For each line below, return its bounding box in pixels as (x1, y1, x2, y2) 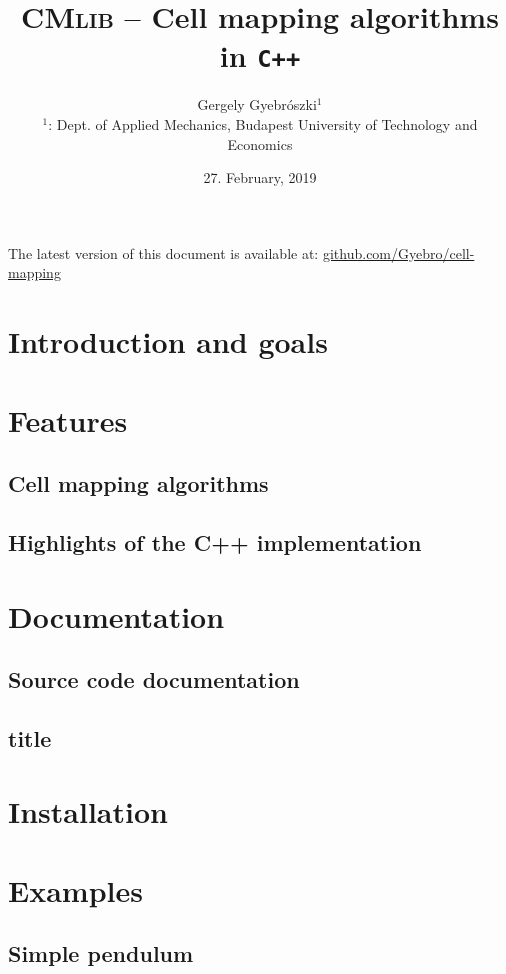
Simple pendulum (8, 938, 194, 969)
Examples (8, 869, 143, 910)
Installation (8, 791, 168, 832)
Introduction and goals (8, 321, 328, 362)
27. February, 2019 (203, 167, 317, 188)
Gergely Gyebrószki (197, 94, 317, 115)
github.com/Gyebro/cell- (322, 242, 475, 263)
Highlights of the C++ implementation (8, 526, 422, 557)
